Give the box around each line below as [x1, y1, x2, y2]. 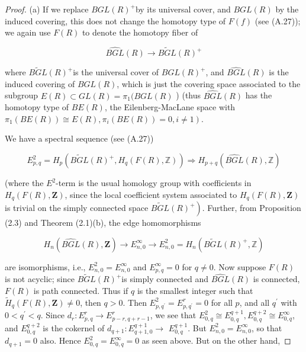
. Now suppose [213, 260, 266, 273]
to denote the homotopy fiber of [82, 26, 198, 39]
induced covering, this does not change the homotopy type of [5, 14, 226, 27]
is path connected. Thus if [33, 284, 128, 296]
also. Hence [40, 334, 81, 347]
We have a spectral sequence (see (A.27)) [5, 132, 154, 145]
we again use [5, 26, 51, 39]
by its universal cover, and [135, 3, 231, 15]
